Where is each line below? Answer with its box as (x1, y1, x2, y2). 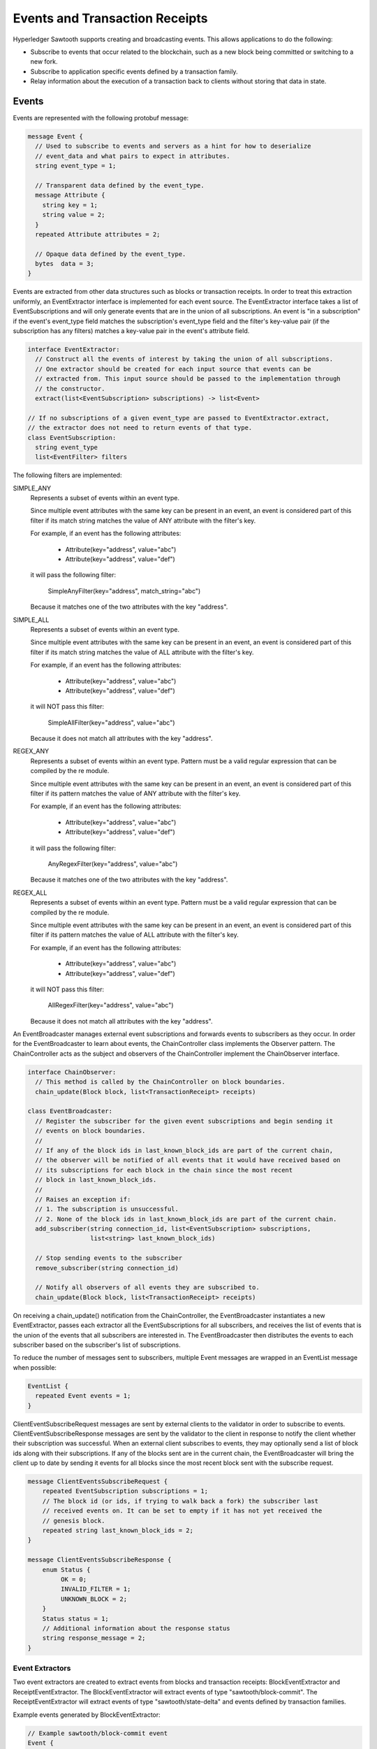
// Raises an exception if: (35, 1195, 131, 1203)
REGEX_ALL (13, 888, 47, 897)
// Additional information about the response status (42, 1624, 230, 1632)
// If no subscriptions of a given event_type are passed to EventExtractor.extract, (27, 413, 330, 422)
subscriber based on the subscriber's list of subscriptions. (13, 1340, 181, 1349)
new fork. (30, 57, 58, 66)
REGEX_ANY (13, 747, 49, 756)
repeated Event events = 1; (35, 1392, 131, 1400)
